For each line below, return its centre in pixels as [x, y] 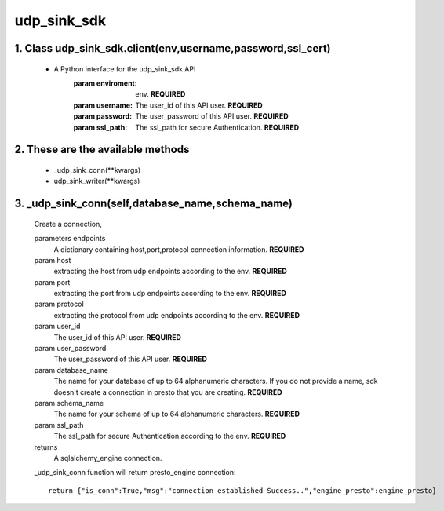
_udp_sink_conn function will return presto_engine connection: [135, 473]
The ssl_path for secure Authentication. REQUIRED [217, 127]
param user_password [70, 349]
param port [52, 282]
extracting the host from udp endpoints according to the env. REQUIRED [171, 272]
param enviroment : [105, 83]
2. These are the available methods [102, 150]
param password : [103, 116]
